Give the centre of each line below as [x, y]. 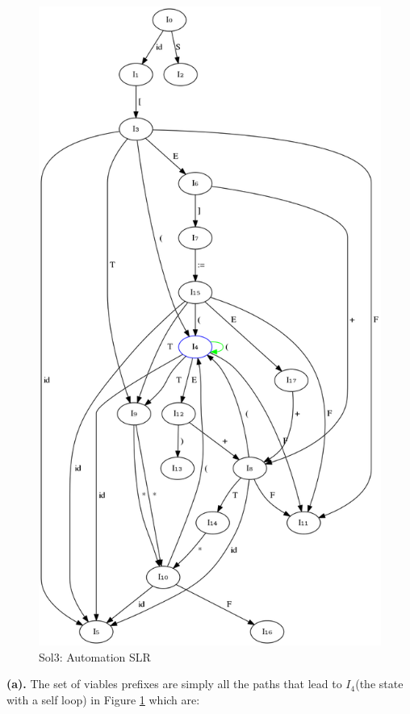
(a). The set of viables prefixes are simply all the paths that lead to [174, 684]
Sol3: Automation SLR [95, 656]
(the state [379, 684]
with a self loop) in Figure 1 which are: [103, 700]
